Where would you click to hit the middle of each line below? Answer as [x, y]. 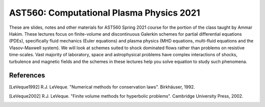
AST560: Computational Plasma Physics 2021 [105, 13]
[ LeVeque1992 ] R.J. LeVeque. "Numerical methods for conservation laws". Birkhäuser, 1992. [102, 87]
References [27, 75]
